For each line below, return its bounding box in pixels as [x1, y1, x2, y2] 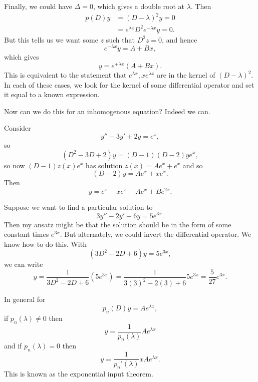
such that [106, 34, 135, 45]
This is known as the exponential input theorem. [4, 368, 153, 379]
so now [4, 160, 25, 170]
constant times [4, 229, 49, 239]
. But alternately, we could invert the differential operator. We [60, 229, 251, 239]
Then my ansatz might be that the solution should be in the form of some [4, 219, 231, 229]
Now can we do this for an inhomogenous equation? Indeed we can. [4, 106, 210, 116]
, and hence [162, 34, 197, 45]
